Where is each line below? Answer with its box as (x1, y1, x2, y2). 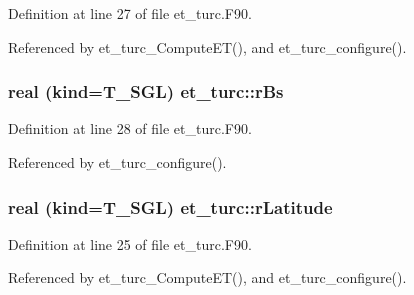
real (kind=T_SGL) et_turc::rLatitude (8, 194, 333, 219)
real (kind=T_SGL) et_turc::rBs (8, 79, 284, 104)
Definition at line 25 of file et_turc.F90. (8, 233, 252, 254)
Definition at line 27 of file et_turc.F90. (8, 3, 252, 23)
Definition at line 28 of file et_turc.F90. (8, 118, 252, 139)
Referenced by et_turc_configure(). (8, 152, 227, 172)
